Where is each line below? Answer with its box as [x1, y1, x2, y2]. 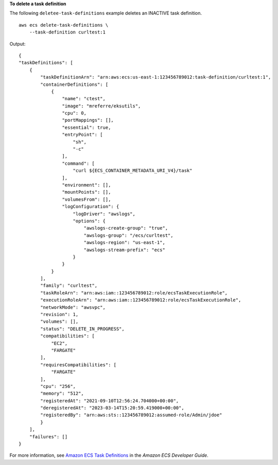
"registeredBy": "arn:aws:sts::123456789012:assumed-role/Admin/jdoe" [40, 412, 222, 418]
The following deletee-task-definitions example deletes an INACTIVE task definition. [9, 10, 202, 16]
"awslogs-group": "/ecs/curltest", [83, 232, 173, 238]
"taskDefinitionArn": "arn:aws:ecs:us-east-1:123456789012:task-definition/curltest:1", [40, 75, 271, 80]
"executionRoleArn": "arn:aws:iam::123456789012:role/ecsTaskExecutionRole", [40, 297, 241, 303]
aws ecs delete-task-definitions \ [19, 22, 109, 28]
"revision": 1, [40, 311, 79, 318]
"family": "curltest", [40, 283, 98, 289]
